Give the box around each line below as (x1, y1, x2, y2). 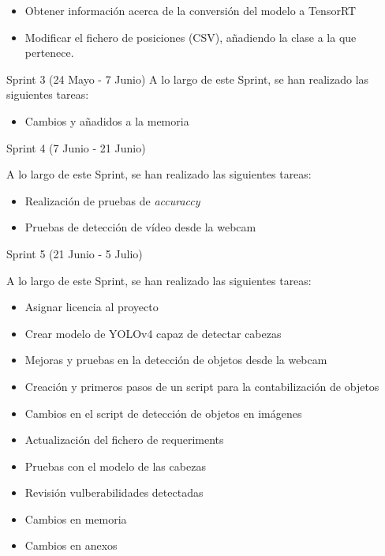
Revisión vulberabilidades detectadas (24, 484, 204, 501)
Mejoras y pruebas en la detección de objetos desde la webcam (24, 351, 327, 368)
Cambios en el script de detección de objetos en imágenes (24, 404, 302, 421)
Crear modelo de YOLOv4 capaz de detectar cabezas (24, 325, 282, 341)
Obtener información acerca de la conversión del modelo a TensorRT (24, 2, 357, 18)
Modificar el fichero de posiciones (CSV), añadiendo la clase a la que (24, 28, 357, 45)
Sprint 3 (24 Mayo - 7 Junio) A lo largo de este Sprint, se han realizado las (6, 70, 369, 87)
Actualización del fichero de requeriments (24, 431, 224, 448)
